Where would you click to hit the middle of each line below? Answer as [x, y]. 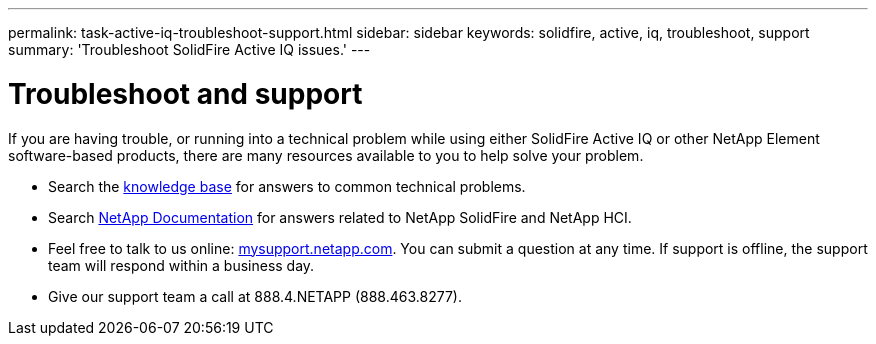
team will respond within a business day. [181, 265]
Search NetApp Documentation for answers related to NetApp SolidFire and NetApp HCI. [340, 217]
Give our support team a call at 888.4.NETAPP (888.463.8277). [255, 296]
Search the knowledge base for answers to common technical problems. [287, 186]
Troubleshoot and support [185, 93]
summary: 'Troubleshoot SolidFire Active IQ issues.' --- [189, 49]
